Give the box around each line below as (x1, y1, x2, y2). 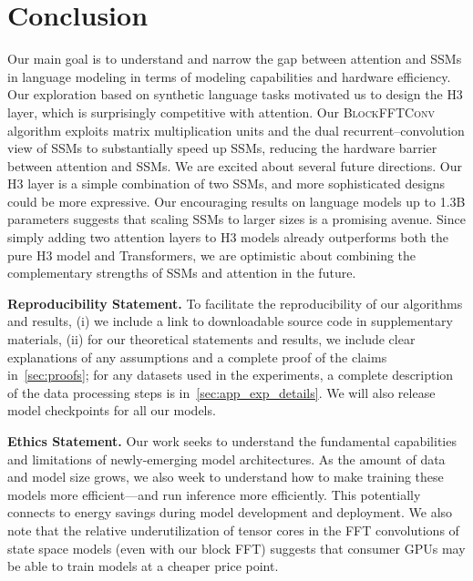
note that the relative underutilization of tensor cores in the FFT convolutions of (7, 520, 459, 539)
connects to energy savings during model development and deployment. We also (7, 503, 453, 522)
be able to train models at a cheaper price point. (7, 556, 279, 576)
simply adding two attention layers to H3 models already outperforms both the (7, 228, 448, 247)
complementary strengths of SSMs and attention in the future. (7, 263, 356, 282)
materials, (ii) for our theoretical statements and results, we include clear (7, 330, 416, 349)
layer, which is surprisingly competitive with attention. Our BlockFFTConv (7, 102, 435, 121)
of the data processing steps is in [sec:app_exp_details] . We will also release (7, 382, 436, 402)
